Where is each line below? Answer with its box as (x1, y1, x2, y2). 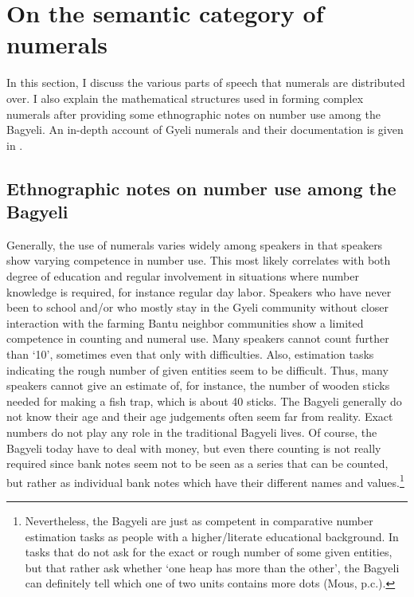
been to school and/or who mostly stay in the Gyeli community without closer (6, 299, 389, 316)
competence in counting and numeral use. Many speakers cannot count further (6, 330, 389, 347)
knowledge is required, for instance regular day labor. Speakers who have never (6, 283, 392, 300)
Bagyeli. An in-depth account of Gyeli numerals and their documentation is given (6, 121, 404, 138)
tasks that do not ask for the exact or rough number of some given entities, (25, 544, 393, 560)
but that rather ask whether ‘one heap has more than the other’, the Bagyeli (25, 559, 400, 575)
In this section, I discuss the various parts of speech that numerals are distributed (6, 74, 405, 91)
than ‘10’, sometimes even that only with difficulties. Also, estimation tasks (6, 346, 374, 363)
